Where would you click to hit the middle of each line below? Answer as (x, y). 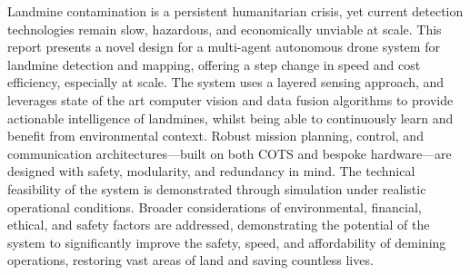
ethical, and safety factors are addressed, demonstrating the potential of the (219, 225)
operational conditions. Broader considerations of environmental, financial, (215, 206)
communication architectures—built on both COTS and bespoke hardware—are (230, 153)
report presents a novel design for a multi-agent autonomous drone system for (224, 47)
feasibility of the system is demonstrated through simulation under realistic (217, 188)
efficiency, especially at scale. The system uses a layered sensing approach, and (226, 82)
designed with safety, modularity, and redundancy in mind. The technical (211, 171)
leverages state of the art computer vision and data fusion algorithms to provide (230, 99)
